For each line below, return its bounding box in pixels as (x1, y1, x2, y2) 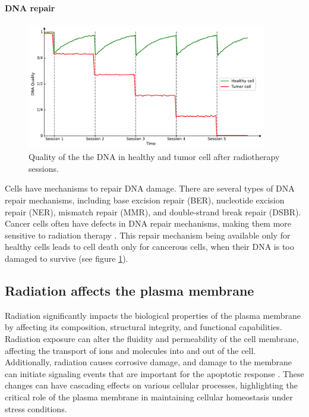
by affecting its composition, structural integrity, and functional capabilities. (5, 321, 282, 333)
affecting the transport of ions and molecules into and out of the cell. (5, 344, 256, 356)
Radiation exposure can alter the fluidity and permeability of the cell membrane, (5, 332, 299, 344)
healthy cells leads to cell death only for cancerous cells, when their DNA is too (5, 240, 294, 253)
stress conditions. (5, 402, 67, 415)
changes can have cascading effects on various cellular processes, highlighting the (5, 379, 298, 391)
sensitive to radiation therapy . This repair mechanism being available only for (5, 228, 291, 241)
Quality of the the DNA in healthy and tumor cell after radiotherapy (29, 151, 280, 163)
